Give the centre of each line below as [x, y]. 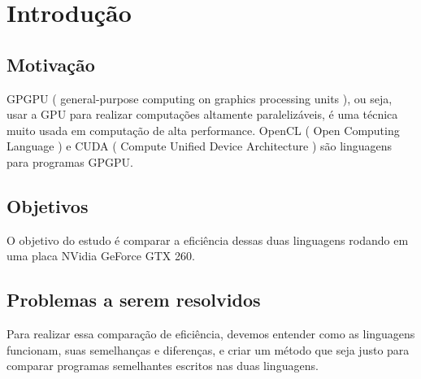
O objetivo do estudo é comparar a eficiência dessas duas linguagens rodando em [208, 240]
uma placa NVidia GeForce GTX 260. [101, 256]
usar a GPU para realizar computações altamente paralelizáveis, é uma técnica [202, 114]
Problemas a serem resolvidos [134, 300]
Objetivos [48, 205]
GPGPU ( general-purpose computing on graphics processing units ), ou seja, [200, 98]
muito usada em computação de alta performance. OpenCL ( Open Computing [203, 130]
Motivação [51, 64]
